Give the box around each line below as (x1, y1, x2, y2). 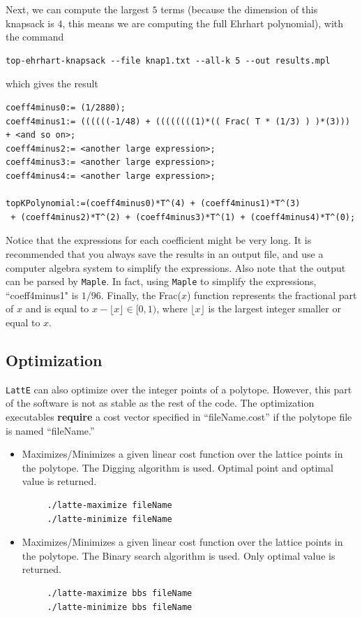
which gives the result (6, 76, 98, 91)
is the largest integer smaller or (208, 301, 341, 316)
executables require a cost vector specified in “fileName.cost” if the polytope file (6, 409, 352, 423)
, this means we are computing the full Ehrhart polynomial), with (62, 15, 344, 30)
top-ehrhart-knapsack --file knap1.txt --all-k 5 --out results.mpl (6, 55, 331, 66)
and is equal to (25, 301, 89, 316)
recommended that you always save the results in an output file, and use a (6, 246, 324, 261)
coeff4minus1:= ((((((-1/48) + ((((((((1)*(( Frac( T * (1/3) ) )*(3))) (6, 116, 350, 126)
